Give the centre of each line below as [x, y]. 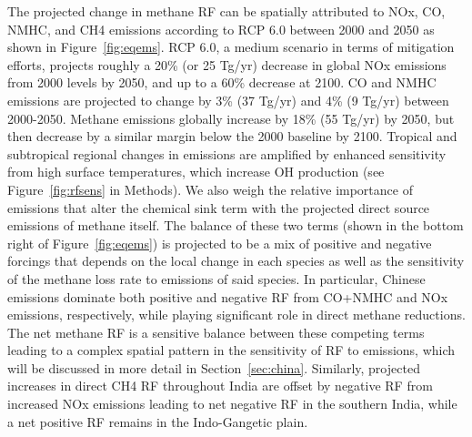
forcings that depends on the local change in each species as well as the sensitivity [236, 261]
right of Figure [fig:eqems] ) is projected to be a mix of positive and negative [220, 243]
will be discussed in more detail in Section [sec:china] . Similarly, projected [214, 367]
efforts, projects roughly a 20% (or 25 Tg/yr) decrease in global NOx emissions [227, 64]
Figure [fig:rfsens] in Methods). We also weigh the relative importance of [210, 189]
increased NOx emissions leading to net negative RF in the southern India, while [232, 404]
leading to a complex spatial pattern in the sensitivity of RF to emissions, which [231, 350]
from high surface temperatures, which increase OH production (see [196, 172]
